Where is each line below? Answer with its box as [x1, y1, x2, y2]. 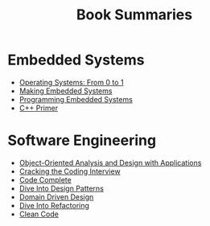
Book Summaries [76, 6, 193, 24]
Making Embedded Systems [19, 86, 113, 96]
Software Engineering [7, 131, 157, 150]
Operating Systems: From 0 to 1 [19, 77, 124, 87]
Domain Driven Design [19, 191, 94, 202]
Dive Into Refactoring [19, 200, 90, 210]
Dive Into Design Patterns [19, 183, 104, 193]
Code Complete [19, 175, 72, 184]
